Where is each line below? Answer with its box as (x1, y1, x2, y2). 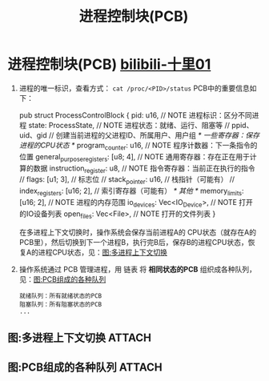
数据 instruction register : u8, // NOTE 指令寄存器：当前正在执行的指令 (33, 163, 255, 174)
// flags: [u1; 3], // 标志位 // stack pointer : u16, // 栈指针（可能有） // (18, 174, 235, 186)
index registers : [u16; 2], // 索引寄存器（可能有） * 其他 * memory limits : (18, 186, 245, 197)
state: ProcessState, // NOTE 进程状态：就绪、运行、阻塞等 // (28, 120, 230, 130)
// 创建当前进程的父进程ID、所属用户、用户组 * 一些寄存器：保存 (48, 130, 260, 140)
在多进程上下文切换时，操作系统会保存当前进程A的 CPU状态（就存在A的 (18, 227, 257, 237)
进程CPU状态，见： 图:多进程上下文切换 (38, 247, 168, 257)
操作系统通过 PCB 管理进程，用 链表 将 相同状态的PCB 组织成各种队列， (18, 264, 257, 274)
